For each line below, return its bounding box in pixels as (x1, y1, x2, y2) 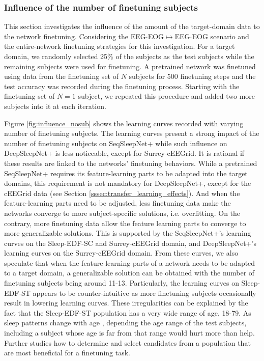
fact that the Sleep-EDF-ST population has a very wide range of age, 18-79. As (4, 307, 251, 318)
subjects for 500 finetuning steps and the (129, 71, 256, 81)
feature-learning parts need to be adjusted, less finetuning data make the (4, 198, 231, 208)
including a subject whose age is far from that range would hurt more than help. (4, 327, 255, 338)
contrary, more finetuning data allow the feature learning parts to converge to (4, 217, 246, 228)
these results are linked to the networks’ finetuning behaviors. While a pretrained (4, 157, 257, 168)
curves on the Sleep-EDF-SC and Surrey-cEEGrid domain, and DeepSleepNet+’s (4, 237, 256, 248)
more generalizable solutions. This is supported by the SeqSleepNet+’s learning (4, 228, 251, 238)
